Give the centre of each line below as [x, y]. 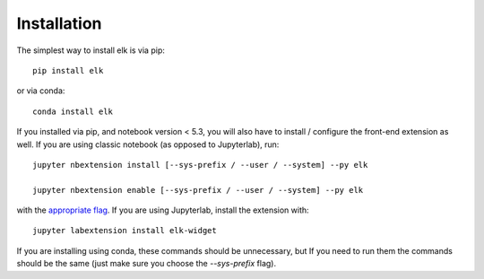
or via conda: [41, 91]
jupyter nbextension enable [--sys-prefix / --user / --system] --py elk [198, 190]
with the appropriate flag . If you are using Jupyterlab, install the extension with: [163, 210]
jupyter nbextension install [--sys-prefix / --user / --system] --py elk [200, 165]
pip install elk [68, 70]
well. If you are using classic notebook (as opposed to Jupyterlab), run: [148, 144]
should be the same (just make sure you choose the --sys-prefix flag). [147, 264]
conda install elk [73, 111]
